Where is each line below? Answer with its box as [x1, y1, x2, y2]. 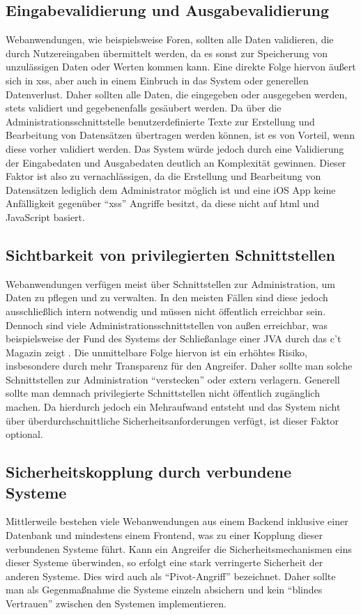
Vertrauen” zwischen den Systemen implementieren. [6, 596, 226, 610]
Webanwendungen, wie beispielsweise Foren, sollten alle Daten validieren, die [6, 32, 334, 47]
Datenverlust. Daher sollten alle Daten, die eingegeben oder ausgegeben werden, [6, 86, 348, 101]
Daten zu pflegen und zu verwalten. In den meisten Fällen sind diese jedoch [6, 290, 328, 305]
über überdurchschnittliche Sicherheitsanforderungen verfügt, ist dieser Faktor [6, 413, 339, 427]
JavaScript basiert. [6, 209, 85, 224]
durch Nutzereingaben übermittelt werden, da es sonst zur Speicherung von [6, 45, 328, 60]
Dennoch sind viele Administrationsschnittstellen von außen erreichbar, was [6, 317, 328, 332]
